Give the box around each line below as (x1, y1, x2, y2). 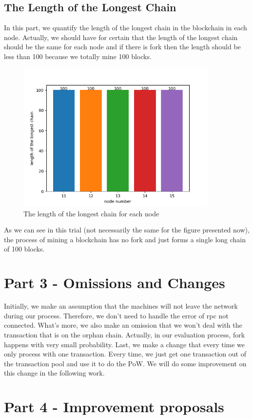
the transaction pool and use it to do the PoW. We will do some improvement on (4, 358, 247, 368)
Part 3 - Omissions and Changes (4, 272, 225, 293)
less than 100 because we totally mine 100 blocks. (4, 51, 152, 61)
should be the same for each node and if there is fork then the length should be (4, 42, 241, 52)
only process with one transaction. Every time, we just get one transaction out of (4, 349, 246, 359)
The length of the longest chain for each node (23, 208, 159, 218)
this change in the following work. (4, 368, 105, 378)
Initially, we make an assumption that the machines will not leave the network (4, 301, 238, 311)
